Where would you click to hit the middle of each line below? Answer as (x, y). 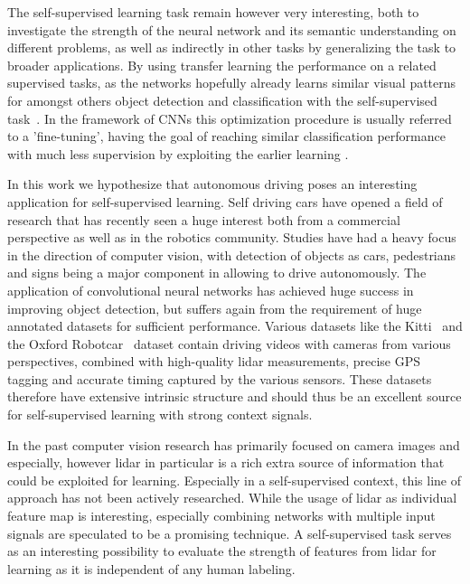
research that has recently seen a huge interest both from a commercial (204, 219)
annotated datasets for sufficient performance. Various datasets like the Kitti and (235, 326)
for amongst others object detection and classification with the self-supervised (222, 100)
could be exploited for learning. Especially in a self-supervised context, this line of (235, 480)
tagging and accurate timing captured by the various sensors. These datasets (220, 378)
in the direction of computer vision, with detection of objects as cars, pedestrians (232, 254)
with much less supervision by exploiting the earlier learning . (178, 153)
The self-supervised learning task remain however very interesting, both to (213, 12)
